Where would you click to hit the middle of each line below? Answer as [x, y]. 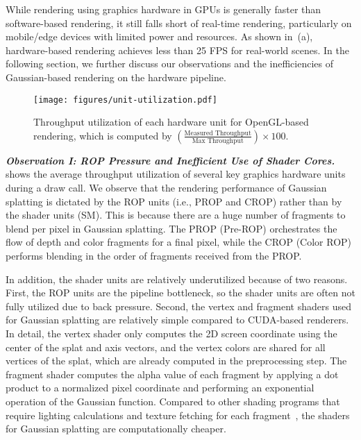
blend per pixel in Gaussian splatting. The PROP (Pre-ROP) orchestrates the [171, 228]
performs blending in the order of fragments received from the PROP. [154, 255]
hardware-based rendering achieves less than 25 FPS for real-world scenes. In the [177, 50]
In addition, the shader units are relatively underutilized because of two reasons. [177, 279]
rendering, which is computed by [103, 135]
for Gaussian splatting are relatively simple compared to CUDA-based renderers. [177, 320]
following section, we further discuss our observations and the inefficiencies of [170, 64]
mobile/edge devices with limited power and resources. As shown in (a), [159, 36]
